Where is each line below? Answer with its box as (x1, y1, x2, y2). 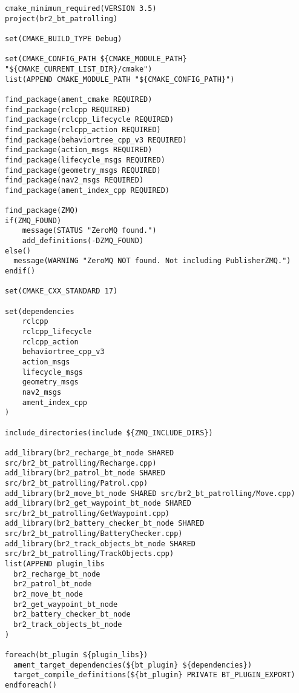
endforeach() (5, 680, 57, 689)
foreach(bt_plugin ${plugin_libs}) (5, 651, 148, 659)
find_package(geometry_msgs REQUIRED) (5, 166, 161, 175)
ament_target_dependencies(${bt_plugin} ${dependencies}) (13, 660, 252, 669)
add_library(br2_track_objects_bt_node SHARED (5, 539, 195, 548)
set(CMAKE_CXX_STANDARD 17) (5, 287, 118, 296)
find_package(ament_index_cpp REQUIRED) (5, 186, 170, 195)
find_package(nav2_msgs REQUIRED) (5, 176, 144, 185)
